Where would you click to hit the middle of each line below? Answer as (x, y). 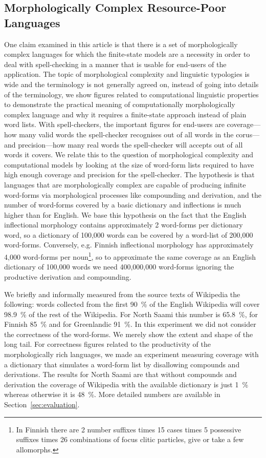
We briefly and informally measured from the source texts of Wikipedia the (122, 294)
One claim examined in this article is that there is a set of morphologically (121, 44)
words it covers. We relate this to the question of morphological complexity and (129, 154)
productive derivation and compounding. (68, 276)
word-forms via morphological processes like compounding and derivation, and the (133, 194)
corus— (248, 134)
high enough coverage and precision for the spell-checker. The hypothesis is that (129, 174)
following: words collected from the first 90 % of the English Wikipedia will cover (132, 304)
